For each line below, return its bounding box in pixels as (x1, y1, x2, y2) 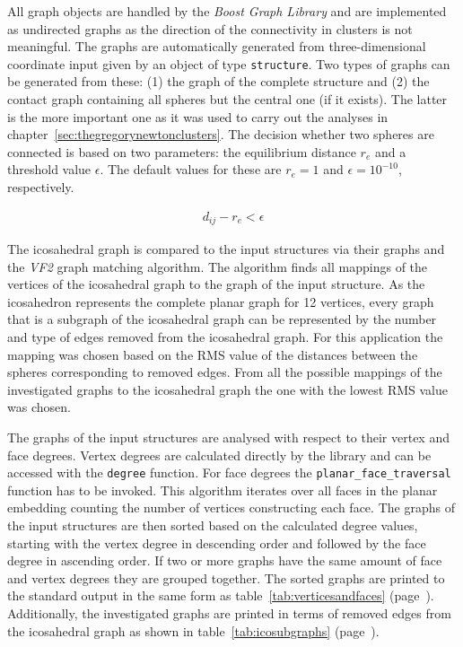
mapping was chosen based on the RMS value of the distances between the (7, 345, 418, 363)
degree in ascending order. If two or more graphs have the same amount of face (7, 551, 442, 570)
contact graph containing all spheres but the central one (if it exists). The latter (7, 90, 448, 109)
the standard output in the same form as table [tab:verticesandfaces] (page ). (7, 586, 434, 605)
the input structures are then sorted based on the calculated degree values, (7, 516, 418, 535)
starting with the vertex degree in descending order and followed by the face (7, 533, 426, 552)
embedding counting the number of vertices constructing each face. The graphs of (7, 498, 455, 517)
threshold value (7, 160, 92, 179)
